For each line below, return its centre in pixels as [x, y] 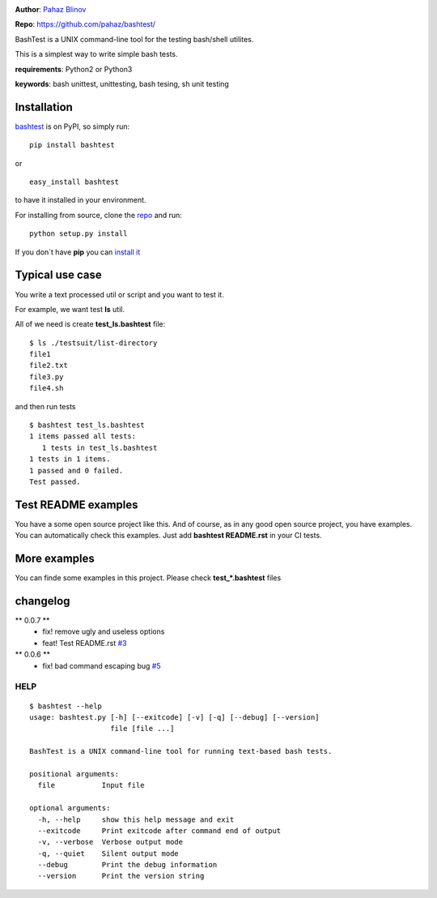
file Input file [91, 785]
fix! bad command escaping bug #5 [102, 665]
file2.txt [49, 366]
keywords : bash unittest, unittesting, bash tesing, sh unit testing [122, 83]
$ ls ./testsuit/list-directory [93, 343]
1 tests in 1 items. [70, 459]
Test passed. [55, 481]
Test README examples [76, 505]
